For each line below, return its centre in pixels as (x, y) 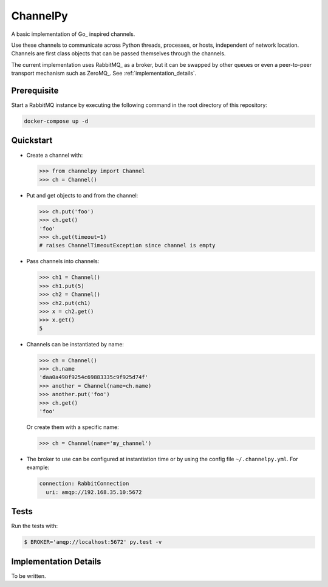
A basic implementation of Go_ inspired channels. (73, 34)
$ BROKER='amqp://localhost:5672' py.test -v (93, 542)
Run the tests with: (34, 526)
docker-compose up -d (56, 121)
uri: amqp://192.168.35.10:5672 (94, 492)
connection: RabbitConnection (84, 484)
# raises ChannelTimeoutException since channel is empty (127, 245)
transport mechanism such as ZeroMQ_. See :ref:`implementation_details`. (104, 74)
